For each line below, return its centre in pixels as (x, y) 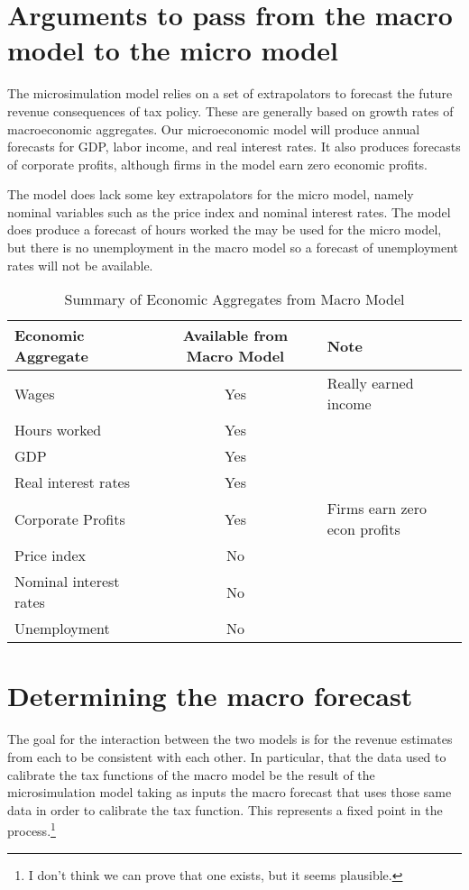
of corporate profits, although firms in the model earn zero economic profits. (218, 164)
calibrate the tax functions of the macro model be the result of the (191, 774)
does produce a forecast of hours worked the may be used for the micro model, (225, 229)
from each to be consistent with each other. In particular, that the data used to (227, 756)
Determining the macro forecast (210, 696)
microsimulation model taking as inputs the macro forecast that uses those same (230, 792)
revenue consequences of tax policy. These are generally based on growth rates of (230, 110)
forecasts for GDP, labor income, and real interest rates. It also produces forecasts (234, 147)
